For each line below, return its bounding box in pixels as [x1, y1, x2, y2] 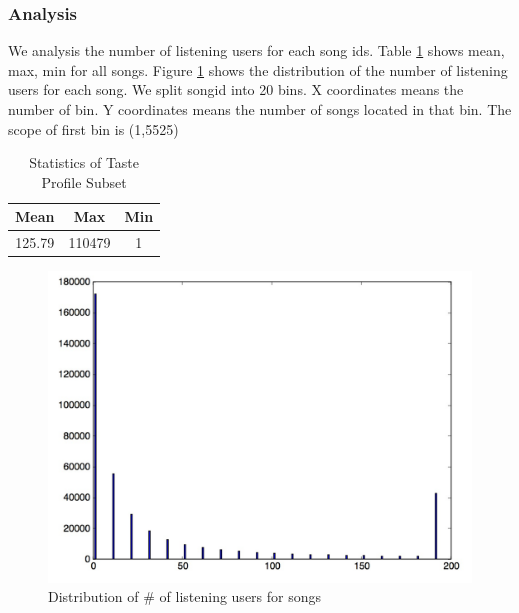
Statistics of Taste [29, 152, 140, 173]
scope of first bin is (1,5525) [8, 118, 179, 139]
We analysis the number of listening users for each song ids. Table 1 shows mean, [8, 40, 505, 61]
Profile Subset [41, 171, 127, 192]
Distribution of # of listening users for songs [48, 586, 322, 607]
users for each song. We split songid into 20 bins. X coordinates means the [8, 79, 464, 100]
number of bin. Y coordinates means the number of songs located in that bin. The [8, 99, 512, 119]
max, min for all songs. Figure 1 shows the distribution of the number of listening [8, 59, 508, 80]
